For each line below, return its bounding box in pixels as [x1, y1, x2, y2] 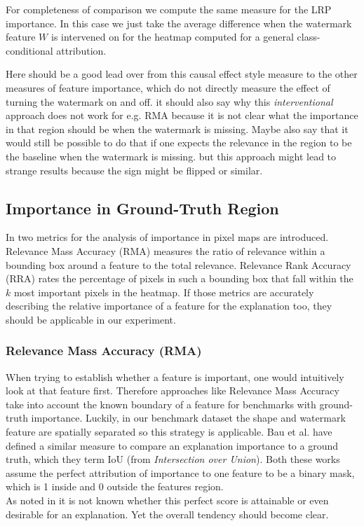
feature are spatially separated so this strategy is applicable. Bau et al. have [6, 424, 332, 439]
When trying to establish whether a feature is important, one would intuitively [6, 369, 344, 384]
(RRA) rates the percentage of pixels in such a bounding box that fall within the [6, 271, 353, 286]
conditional [6, 43, 53, 57]
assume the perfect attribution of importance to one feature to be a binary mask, [6, 465, 355, 480]
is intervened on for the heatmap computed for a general [50, 29, 294, 44]
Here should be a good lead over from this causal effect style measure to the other [6, 67, 358, 81]
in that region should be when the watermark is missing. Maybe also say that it [6, 121, 349, 136]
